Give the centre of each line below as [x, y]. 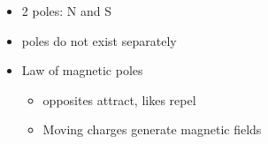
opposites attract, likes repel [119, 99]
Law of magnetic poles [82, 70]
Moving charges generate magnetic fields [152, 129]
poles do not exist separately [99, 40]
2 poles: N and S [66, 11]
